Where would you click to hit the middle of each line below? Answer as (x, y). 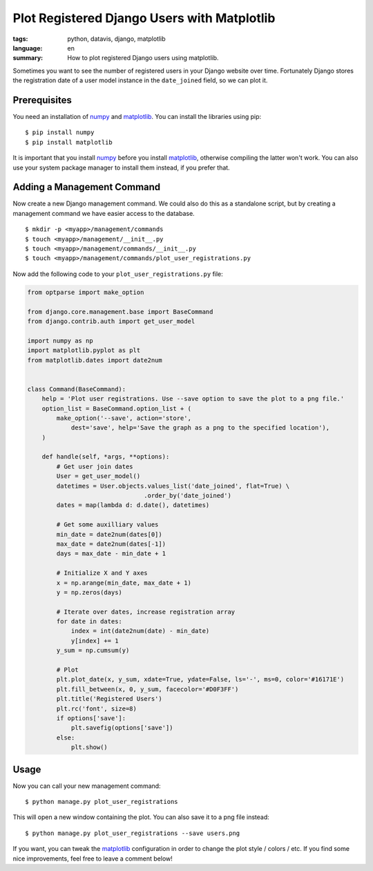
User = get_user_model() (98, 476)
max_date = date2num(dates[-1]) (111, 544)
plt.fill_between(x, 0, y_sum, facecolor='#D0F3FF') (147, 689)
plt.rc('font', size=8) (97, 708)
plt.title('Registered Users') (109, 699)
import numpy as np (60, 340)
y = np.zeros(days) (89, 592)
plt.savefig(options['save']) (122, 728)
